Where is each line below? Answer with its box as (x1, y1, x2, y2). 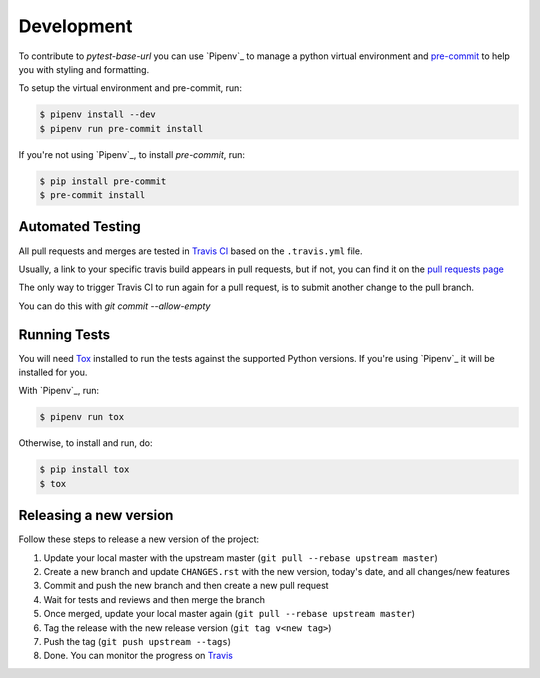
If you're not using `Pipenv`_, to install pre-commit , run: (18, 148, 245, 160)
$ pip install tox (39, 464, 130, 475)
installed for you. (18, 366, 88, 379)
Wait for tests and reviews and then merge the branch (43, 593, 265, 605)
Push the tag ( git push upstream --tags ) (43, 636, 232, 647)
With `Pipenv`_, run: (18, 385, 100, 397)
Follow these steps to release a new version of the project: (18, 533, 260, 545)
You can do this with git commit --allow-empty (18, 300, 211, 312)
